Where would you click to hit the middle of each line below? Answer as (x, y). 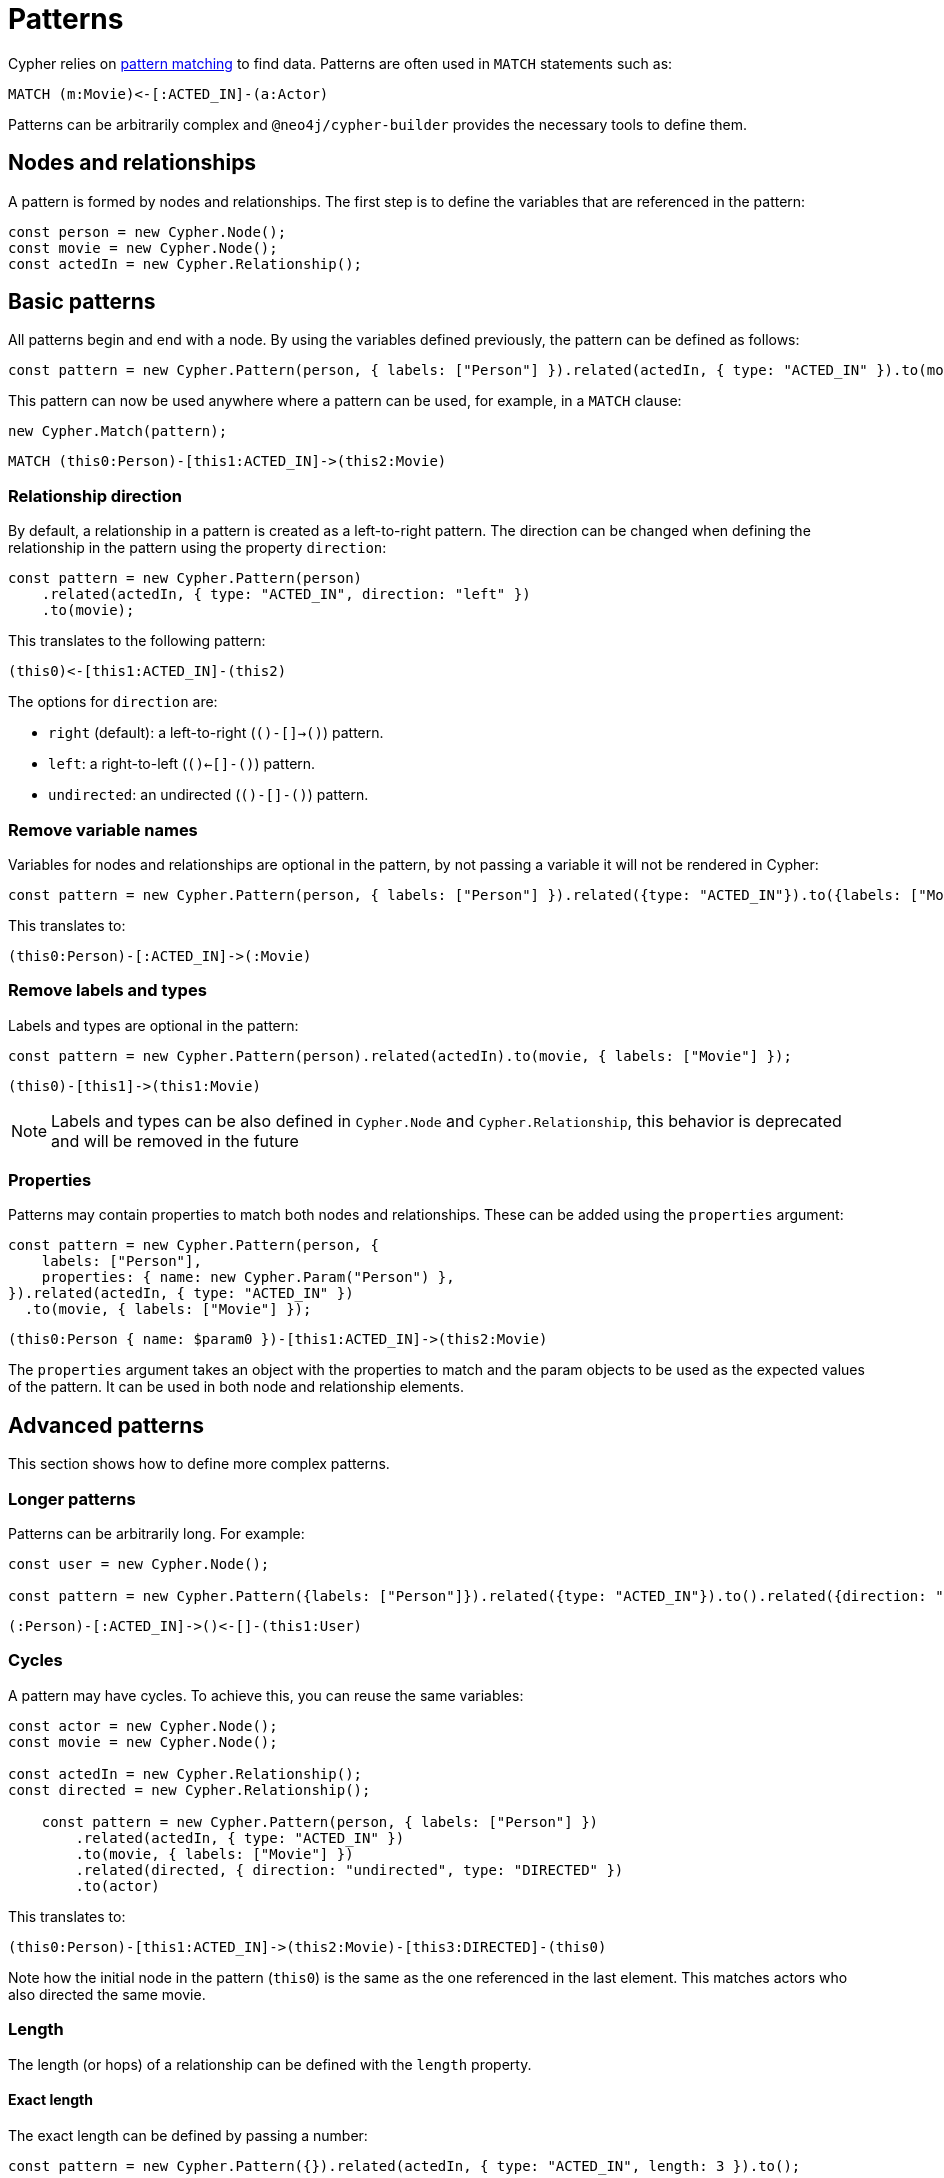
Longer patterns (72, 1498)
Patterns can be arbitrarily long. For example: (156, 1534)
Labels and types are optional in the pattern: (153, 1025)
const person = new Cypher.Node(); (147, 231)
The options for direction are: (113, 702)
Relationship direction (95, 495)
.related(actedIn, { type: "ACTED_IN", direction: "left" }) (286, 594)
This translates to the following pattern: (137, 641)
